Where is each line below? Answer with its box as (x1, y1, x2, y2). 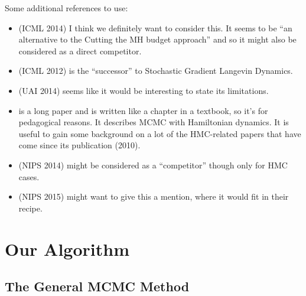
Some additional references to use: (5, 2, 128, 14)
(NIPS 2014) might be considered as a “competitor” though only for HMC (18, 158, 288, 171)
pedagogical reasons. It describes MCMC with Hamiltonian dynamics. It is (18, 116, 289, 128)
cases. (18, 170, 40, 183)
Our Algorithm (5, 236, 129, 261)
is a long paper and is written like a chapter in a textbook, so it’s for (18, 104, 268, 116)
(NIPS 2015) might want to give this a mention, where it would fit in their (18, 190, 289, 203)
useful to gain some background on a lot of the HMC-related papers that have (18, 127, 301, 139)
